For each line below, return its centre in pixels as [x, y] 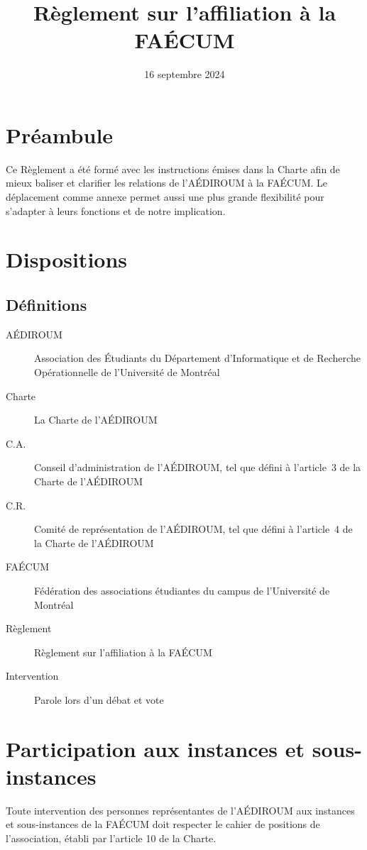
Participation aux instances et [155, 748]
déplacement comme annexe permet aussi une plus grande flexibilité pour [165, 197]
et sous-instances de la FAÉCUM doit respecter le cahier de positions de [163, 824]
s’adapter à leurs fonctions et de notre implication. [116, 210]
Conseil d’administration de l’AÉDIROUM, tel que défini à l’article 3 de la [198, 467]
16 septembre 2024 [185, 74]
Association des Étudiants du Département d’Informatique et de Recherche [197, 358]
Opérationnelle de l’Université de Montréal [127, 371]
